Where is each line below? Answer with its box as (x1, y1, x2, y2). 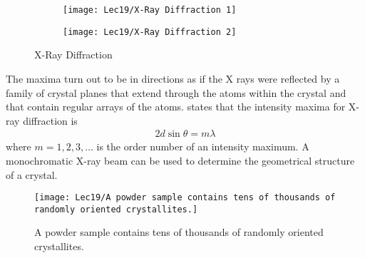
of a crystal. (6, 167, 58, 182)
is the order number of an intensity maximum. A (96, 139, 309, 154)
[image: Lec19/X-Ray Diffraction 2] (63, 26, 237, 37)
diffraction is (23, 113, 78, 128)
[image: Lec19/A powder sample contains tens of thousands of (34, 192, 336, 203)
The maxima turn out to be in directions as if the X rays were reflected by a (6, 71, 340, 86)
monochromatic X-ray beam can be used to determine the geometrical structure (6, 153, 355, 167)
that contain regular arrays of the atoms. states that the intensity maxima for (6, 99, 346, 114)
